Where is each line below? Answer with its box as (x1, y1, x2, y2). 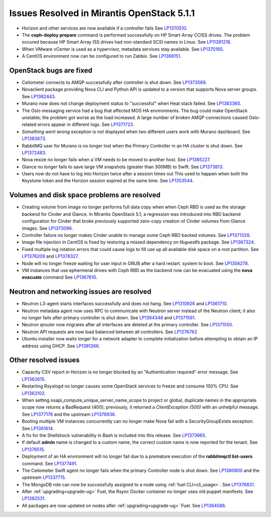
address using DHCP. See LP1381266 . (22, 343, 100, 349)
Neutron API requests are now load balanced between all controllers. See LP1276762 (22, 329, 198, 335)
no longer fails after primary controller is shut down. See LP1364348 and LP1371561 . (22, 314, 196, 321)
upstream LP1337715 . (22, 474, 66, 480)
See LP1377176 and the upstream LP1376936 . (22, 411, 116, 417)
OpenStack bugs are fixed (9, 66, 93, 75)
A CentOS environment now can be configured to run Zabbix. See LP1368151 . (22, 53, 182, 59)
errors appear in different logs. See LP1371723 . (37, 121, 134, 127)
